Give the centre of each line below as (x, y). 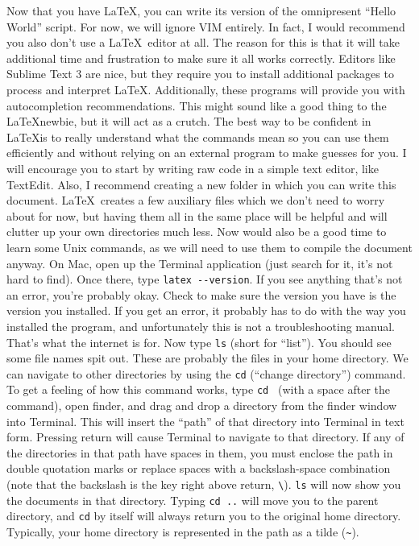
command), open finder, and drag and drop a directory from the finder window (202, 405)
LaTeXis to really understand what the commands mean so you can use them (198, 136)
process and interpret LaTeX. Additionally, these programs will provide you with (206, 89)
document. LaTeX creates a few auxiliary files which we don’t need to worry (196, 200)
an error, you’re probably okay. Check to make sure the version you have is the (201, 294)
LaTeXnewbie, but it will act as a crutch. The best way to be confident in (189, 121)
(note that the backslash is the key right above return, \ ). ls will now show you (204, 484)
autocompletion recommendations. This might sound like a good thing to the (197, 105)
